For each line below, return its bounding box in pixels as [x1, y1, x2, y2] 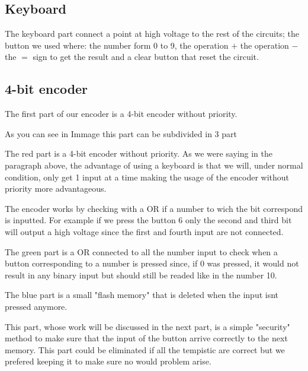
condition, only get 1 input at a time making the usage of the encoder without [5, 170, 290, 183]
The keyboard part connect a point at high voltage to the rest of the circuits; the [5, 27, 299, 40]
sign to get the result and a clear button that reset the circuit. [33, 50, 259, 63]
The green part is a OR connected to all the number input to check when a [5, 245, 278, 258]
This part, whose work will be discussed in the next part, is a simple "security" [5, 320, 290, 332]
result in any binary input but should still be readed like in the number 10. [5, 268, 277, 281]
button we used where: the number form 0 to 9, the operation [5, 39, 229, 51]
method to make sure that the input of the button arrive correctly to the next [5, 332, 288, 344]
